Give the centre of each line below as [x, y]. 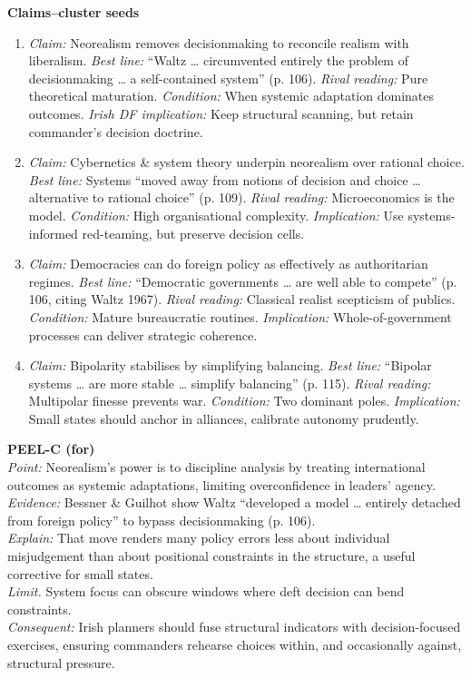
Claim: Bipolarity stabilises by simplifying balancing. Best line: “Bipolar [230, 365]
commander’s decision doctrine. [116, 131]
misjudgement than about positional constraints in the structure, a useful [211, 556]
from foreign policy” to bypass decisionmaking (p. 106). [162, 520]
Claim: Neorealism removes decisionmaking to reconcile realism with [219, 42]
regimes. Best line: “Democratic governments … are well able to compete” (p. [243, 281]
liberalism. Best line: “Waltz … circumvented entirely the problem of [218, 60]
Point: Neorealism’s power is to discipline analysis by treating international [216, 467]
